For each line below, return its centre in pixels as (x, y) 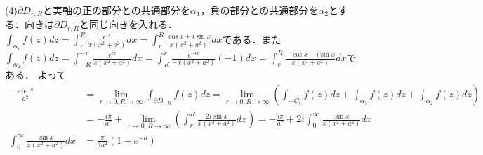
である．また (252, 39)
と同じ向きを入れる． (129, 24)
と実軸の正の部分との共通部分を (116, 10)
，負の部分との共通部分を (259, 10)
